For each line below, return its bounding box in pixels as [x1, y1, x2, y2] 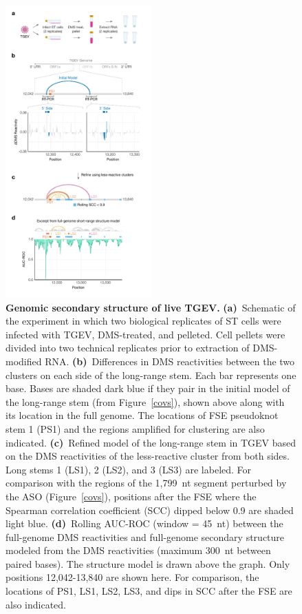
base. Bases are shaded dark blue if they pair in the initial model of [6, 381, 290, 396]
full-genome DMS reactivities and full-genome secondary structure [6, 529, 285, 544]
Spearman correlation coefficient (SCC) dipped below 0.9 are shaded [6, 502, 294, 517]
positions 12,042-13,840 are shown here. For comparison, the [6, 570, 259, 584]
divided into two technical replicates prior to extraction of [6, 340, 250, 355]
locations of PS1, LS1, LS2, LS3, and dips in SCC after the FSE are [6, 584, 292, 598]
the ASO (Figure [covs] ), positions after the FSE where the [6, 489, 257, 503]
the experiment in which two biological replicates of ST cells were [6, 314, 281, 328]
